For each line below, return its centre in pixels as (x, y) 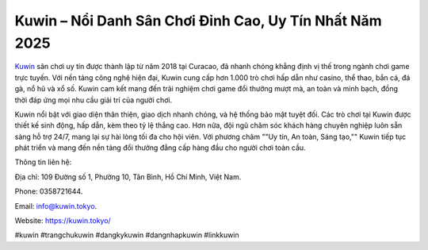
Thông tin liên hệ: (43, 162)
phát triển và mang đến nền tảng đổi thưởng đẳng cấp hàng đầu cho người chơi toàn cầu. (160, 148)
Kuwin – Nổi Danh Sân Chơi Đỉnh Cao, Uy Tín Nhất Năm (198, 21)
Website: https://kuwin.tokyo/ (63, 221)
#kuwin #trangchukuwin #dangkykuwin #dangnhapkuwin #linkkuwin (127, 235)
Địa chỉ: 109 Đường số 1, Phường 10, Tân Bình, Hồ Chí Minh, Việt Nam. (128, 177)
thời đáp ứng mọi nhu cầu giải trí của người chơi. (94, 100)
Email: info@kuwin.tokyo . (56, 206)
